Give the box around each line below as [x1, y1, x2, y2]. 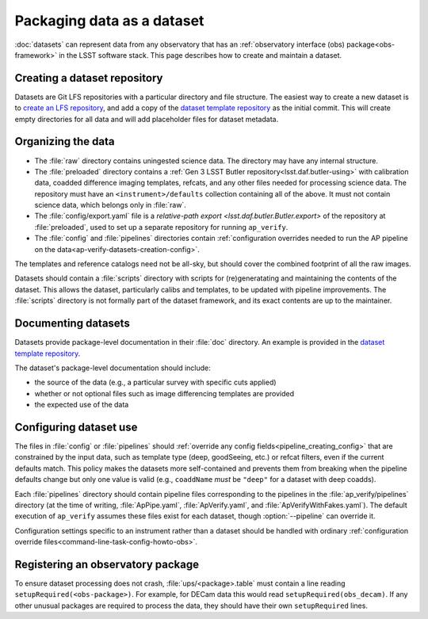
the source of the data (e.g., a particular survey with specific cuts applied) [34, 377, 277, 388]
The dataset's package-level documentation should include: [14, 363, 212, 373]
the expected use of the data [34, 400, 129, 410]
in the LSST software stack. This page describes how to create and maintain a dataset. [58, 50, 342, 59]
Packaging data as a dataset [14, 12, 204, 29]
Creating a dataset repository [14, 71, 163, 85]
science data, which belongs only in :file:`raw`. [34, 201, 186, 210]
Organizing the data [14, 135, 115, 148]
